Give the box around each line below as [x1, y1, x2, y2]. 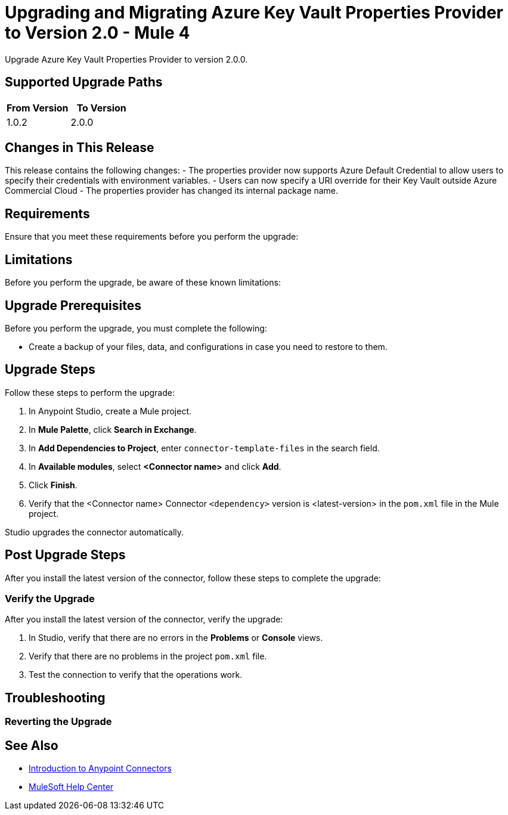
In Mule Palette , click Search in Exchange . [29, 424, 197, 435]
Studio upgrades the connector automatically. [5, 526, 184, 537]
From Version [7, 101, 69, 114]
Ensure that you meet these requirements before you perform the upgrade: [5, 231, 299, 242]
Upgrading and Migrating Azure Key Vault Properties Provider [5, 2, 504, 23]
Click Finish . [29, 479, 78, 490]
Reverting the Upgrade [5, 715, 112, 728]
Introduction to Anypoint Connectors [29, 763, 172, 774]
